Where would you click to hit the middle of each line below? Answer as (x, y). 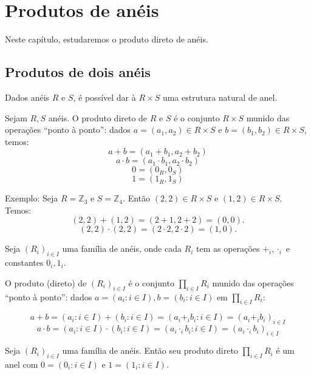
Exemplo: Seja (32, 198)
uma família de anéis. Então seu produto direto (150, 350)
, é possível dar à (104, 97)
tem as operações (228, 248)
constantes (24, 262)
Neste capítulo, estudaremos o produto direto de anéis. (107, 39)
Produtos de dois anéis (78, 72)
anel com (22, 364)
